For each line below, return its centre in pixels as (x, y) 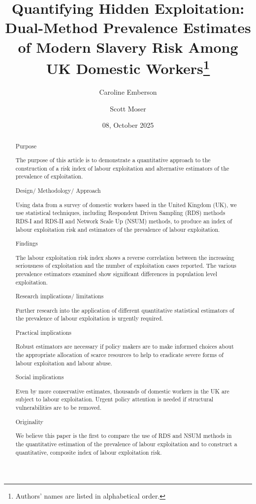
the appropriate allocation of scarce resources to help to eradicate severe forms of (119, 355)
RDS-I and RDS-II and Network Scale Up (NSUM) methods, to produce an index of (124, 221)
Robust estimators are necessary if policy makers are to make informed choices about (125, 346)
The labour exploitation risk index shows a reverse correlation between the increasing (125, 257)
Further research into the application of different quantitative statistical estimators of (125, 310)
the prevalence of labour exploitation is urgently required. (89, 318)
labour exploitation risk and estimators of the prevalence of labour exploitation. (118, 229)
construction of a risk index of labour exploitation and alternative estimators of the (122, 168)
